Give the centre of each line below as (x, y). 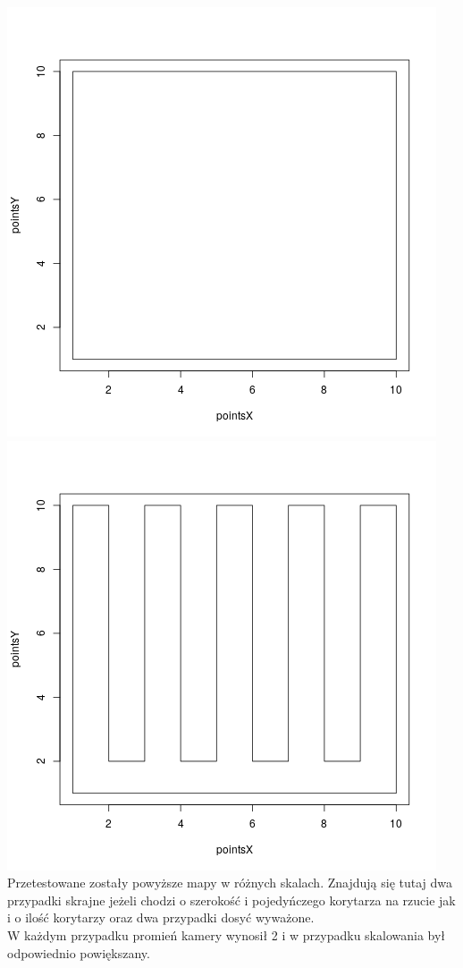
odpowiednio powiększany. (79, 952)
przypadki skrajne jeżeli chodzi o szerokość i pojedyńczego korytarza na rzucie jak (231, 900)
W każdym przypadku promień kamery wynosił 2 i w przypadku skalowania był (227, 934)
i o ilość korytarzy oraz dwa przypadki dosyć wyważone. (161, 917)
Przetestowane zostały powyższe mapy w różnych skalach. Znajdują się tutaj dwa (230, 883)
